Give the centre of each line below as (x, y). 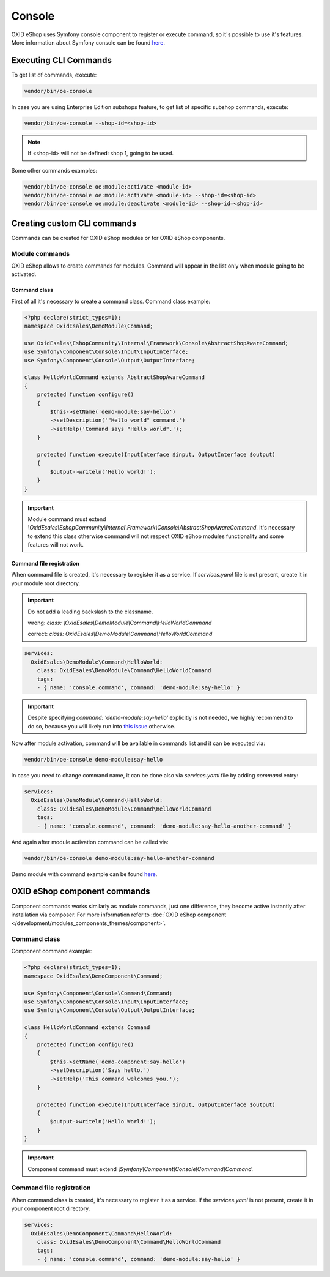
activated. (24, 274)
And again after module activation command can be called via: (90, 842)
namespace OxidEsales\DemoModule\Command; (89, 326)
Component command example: (52, 951)
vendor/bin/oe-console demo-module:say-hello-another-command (119, 858)
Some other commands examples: (54, 170)
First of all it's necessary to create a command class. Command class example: (111, 301)
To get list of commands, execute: (54, 75)
